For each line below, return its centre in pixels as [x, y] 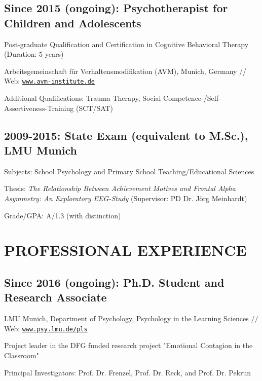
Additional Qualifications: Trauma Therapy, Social [83, 98]
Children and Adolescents [73, 23]
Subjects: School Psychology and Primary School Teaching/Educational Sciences [129, 171]
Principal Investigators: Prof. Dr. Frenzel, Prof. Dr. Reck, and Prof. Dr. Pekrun [128, 372]
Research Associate [55, 297]
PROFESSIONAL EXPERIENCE [125, 250]
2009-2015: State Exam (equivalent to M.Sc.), [126, 135]
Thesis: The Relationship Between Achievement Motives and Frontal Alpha [120, 188]
